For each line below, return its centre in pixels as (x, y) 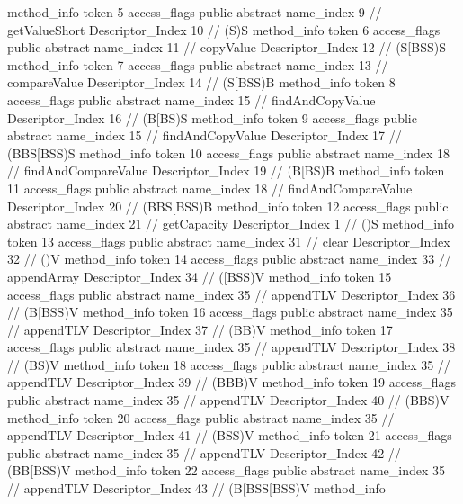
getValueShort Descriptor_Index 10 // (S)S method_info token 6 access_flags (224, 29)
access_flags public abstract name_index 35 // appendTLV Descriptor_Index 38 (231, 347)
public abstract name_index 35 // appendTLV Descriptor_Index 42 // (204, 452)
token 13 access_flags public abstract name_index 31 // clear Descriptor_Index (229, 241)
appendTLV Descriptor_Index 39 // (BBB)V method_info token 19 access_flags (232, 382)
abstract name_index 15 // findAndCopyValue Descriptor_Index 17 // (205, 135)
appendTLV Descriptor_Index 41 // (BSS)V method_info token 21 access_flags (230, 435)
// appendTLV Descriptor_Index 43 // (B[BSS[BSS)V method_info (196, 488)
